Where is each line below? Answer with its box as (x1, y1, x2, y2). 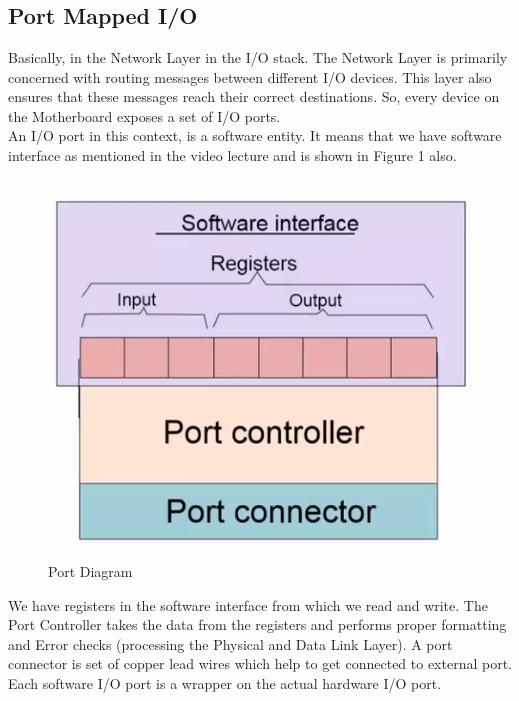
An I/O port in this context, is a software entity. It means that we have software (8, 125, 502, 146)
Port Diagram (48, 561, 133, 582)
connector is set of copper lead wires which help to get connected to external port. (8, 653, 512, 674)
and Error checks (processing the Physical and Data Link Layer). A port (8, 633, 453, 654)
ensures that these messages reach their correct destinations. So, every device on (8, 86, 500, 107)
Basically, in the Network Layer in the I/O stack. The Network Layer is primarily (8, 47, 508, 67)
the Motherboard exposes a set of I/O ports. (8, 105, 281, 126)
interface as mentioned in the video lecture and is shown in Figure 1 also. (8, 144, 457, 165)
